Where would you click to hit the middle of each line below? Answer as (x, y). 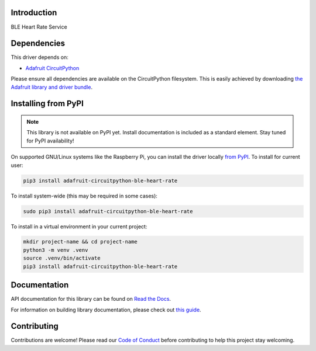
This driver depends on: (39, 57)
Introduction (34, 13)
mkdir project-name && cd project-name (80, 242)
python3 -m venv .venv (56, 250)
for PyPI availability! (50, 141)
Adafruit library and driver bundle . (52, 87)
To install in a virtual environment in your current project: (79, 226)
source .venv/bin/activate (62, 258)
